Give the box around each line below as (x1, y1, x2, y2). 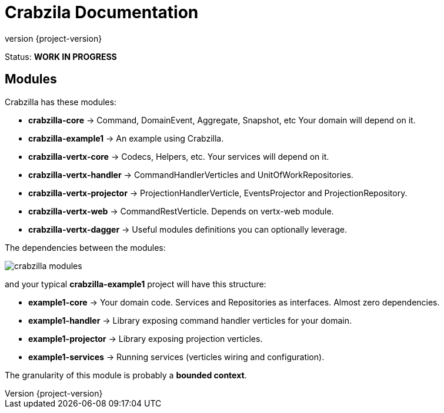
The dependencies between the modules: (5, 242, 166, 253)
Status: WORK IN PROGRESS (5, 51, 117, 62)
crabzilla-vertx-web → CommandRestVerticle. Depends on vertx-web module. (28, 206, 334, 216)
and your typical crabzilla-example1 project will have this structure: (5, 278, 266, 289)
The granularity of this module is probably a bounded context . (5, 370, 247, 380)
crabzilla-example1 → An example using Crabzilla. (28, 133, 224, 143)
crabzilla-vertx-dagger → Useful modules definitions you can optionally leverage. (28, 224, 347, 234)
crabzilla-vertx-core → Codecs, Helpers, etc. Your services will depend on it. (28, 151, 329, 162)
